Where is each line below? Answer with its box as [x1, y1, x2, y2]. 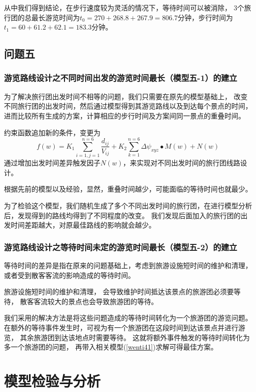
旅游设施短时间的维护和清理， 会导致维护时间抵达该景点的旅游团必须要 [4, 286, 234, 297]
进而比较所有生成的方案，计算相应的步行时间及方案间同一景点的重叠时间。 [4, 110, 245, 120]
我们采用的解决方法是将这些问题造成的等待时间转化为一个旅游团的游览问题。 [4, 313, 252, 323]
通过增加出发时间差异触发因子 [4, 157, 100, 168]
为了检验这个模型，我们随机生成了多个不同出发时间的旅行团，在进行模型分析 [4, 200, 252, 211]
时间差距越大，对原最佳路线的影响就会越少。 [10, 220, 156, 230]
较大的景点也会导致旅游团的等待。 [47, 296, 158, 306]
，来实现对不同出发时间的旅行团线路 [123, 157, 240, 168]
